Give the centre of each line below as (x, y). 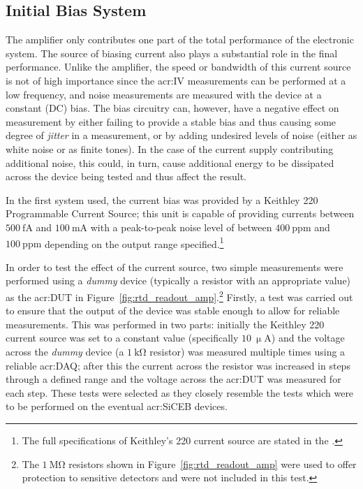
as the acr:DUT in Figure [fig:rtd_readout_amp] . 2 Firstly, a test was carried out (179, 295)
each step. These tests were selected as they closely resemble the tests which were (180, 392)
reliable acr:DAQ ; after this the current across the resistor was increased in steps (178, 365)
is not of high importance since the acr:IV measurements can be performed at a (176, 80)
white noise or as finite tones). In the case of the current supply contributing (170, 148)
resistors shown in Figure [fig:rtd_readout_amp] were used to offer (213, 464)
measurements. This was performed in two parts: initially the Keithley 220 (165, 324)
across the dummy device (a (65, 351)
